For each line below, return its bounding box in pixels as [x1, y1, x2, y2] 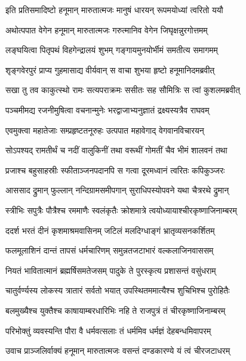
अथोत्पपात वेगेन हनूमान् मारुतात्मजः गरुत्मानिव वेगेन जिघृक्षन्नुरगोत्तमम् [5, 23, 208, 36]
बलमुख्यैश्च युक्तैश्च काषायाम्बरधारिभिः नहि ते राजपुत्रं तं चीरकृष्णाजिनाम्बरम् [5, 304, 226, 316]
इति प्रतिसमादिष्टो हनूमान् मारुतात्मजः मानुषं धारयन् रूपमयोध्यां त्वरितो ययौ [5, 4, 223, 16]
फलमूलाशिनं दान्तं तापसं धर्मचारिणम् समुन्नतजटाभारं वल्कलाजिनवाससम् [5, 244, 214, 257]
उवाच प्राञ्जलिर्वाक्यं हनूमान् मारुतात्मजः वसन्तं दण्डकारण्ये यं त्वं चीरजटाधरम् [5, 344, 230, 357]
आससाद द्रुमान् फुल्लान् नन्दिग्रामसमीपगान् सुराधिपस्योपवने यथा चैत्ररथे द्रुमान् [5, 184, 229, 196]
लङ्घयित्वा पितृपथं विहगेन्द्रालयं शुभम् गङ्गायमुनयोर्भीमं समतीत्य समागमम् [5, 44, 218, 56]
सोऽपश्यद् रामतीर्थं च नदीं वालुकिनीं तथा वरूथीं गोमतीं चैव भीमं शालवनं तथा [5, 144, 227, 156]
